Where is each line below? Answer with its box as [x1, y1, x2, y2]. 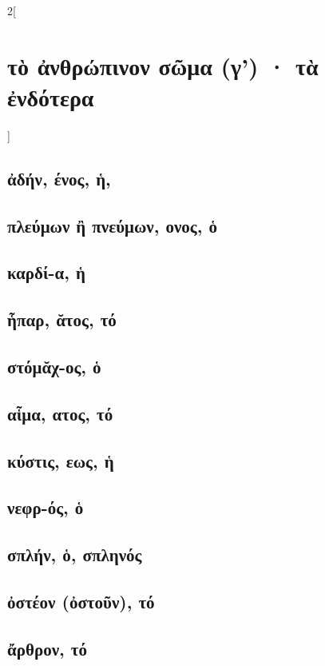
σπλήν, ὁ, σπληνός [7, 542, 142, 567]
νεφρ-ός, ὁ [7, 495, 84, 520]
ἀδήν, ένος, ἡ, [7, 166, 111, 190]
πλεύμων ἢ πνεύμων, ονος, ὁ [7, 213, 217, 237]
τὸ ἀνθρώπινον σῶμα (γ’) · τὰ [7, 49, 319, 82]
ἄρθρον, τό [7, 636, 87, 660]
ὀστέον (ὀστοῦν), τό [7, 588, 155, 613]
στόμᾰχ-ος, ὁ [7, 354, 101, 379]
